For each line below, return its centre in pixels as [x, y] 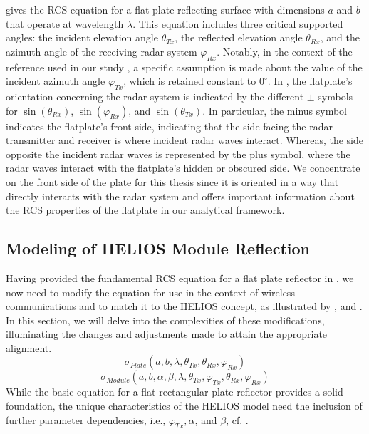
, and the [340, 37]
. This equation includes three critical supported [238, 23]
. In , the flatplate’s [310, 81]
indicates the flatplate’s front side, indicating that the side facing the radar [169, 126]
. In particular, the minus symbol [275, 110]
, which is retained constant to [190, 81]
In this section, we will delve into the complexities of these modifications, [165, 320]
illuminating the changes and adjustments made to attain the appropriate [167, 334]
